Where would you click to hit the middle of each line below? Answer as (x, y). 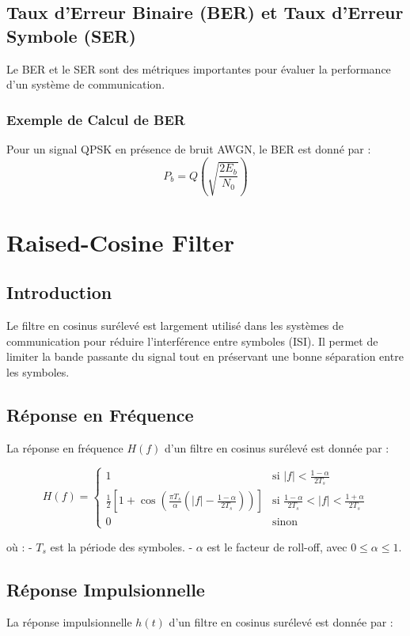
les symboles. (38, 371)
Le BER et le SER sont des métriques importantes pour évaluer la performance (199, 68)
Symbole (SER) (71, 35)
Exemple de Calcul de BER (96, 119)
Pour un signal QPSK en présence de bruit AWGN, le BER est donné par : (189, 149)
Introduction (59, 292)
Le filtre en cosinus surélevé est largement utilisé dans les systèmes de (175, 326)
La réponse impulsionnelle (69, 622)
